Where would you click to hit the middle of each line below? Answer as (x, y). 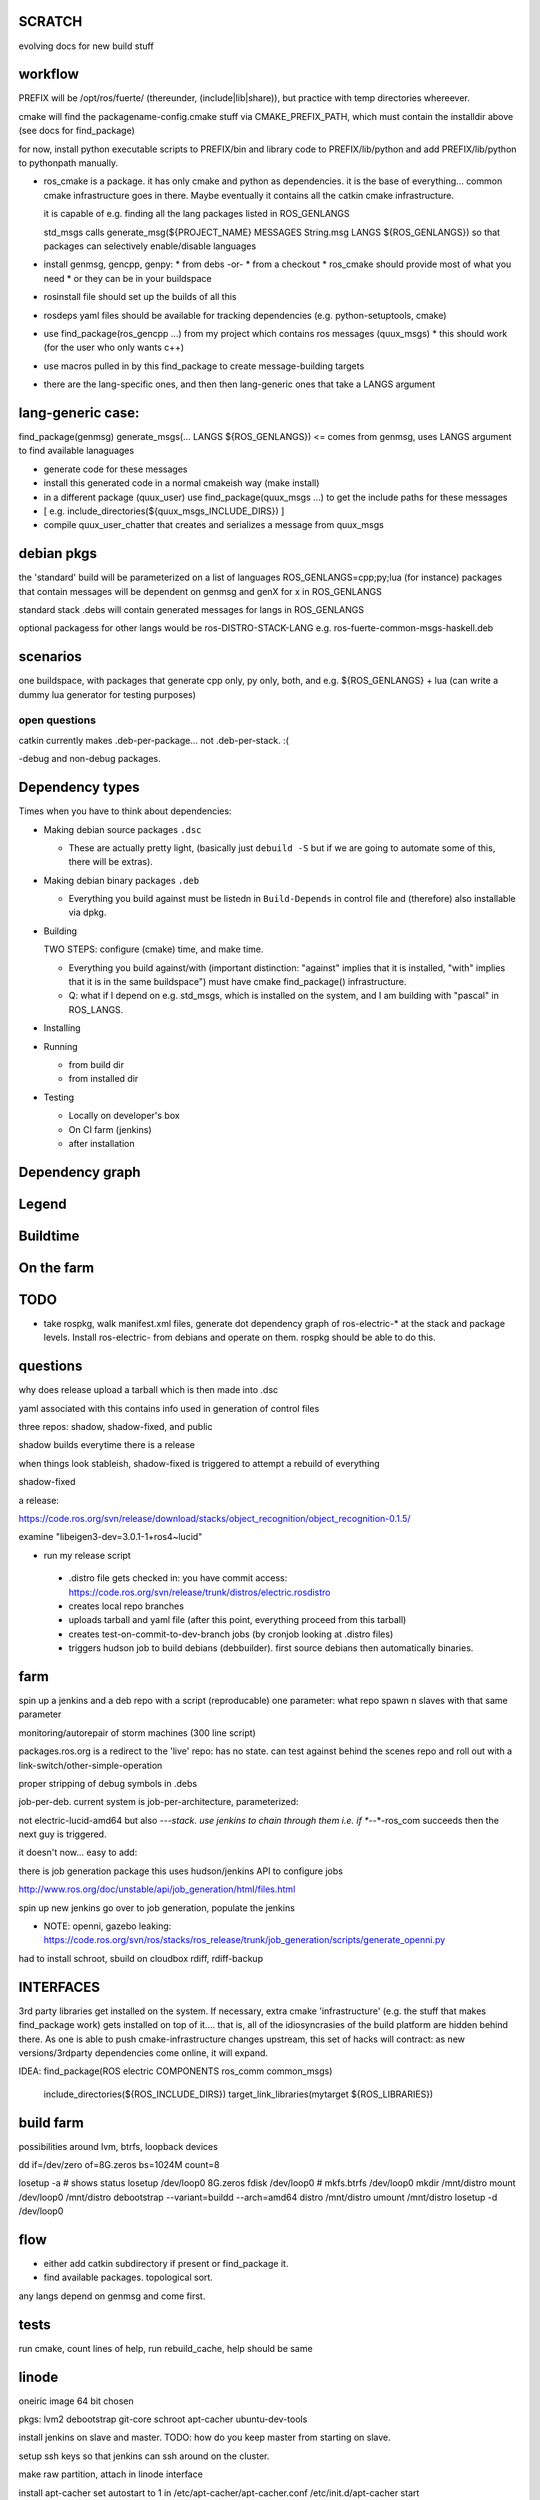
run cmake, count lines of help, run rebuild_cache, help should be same (166, 2348)
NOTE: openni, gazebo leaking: (107, 1926)
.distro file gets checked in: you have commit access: (178, 1578)
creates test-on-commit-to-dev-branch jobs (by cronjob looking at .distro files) (231, 1634)
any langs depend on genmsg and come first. (112, 2296)
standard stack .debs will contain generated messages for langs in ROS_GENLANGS (191, 609)
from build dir (96, 1064)
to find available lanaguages (76, 451)
